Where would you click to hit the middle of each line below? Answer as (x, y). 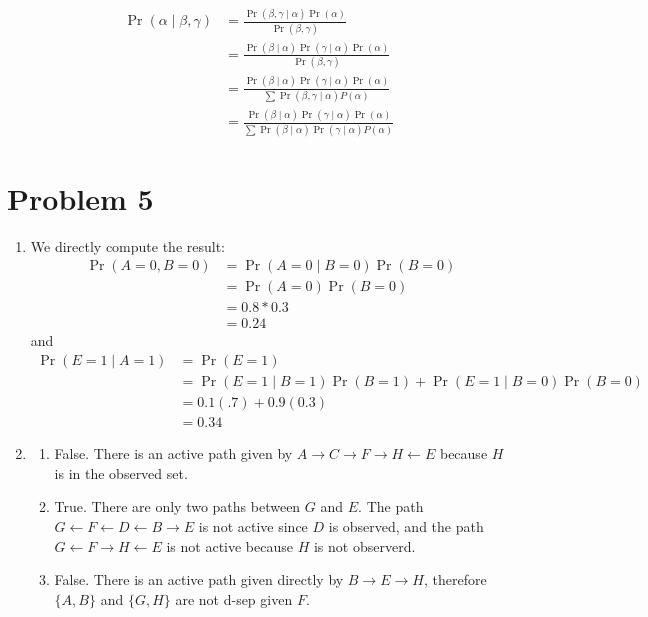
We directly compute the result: (128, 245)
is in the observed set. (121, 472)
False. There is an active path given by (173, 453)
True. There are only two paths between (177, 506)
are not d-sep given (234, 598)
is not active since (253, 525)
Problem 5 (80, 197)
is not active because (229, 545)
